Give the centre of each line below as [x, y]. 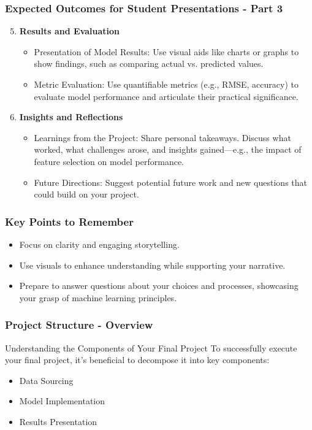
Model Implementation [62, 401]
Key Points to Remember [69, 221]
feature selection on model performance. [109, 161]
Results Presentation [58, 421]
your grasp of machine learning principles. [98, 297]
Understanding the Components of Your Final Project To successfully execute [151, 347]
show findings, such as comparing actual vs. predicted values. [149, 63]
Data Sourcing [46, 380]
